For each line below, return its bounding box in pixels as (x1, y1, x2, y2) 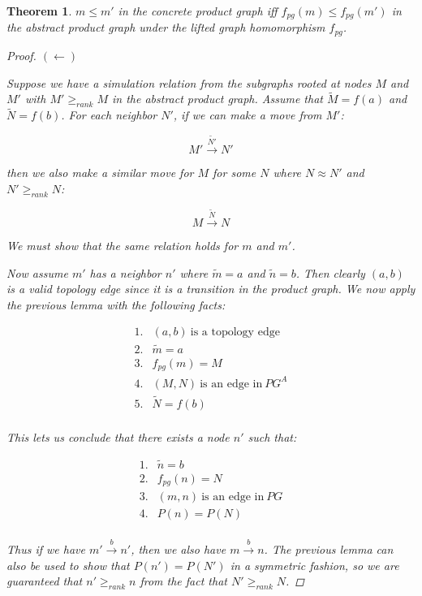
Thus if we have (6, 541, 85, 558)
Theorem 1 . (6, 2, 72, 19)
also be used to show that (6, 556, 130, 573)
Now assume (6, 264, 68, 281)
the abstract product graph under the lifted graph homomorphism (6, 19, 325, 36)
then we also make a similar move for (6, 164, 194, 181)
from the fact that (140, 572, 227, 590)
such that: (248, 428, 297, 445)
